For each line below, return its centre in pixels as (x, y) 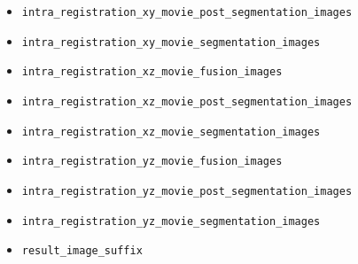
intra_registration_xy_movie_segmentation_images (171, 42)
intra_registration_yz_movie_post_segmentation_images (187, 191)
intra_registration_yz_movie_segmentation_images (171, 221)
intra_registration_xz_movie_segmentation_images (171, 132)
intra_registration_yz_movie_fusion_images (152, 162)
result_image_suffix (82, 251)
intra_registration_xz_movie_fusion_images (152, 72)
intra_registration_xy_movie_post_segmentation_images (187, 12)
